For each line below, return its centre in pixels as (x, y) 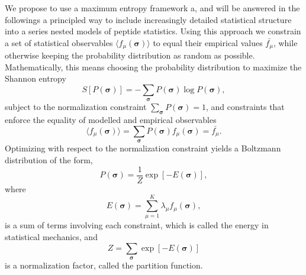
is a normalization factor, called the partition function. (104, 265)
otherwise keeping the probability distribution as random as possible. (130, 55)
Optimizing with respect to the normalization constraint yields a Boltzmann (143, 148)
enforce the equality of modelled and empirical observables (111, 120)
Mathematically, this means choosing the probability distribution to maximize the (153, 67)
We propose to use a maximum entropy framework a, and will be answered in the (152, 8)
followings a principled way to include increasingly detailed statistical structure (148, 19)
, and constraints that (245, 107)
